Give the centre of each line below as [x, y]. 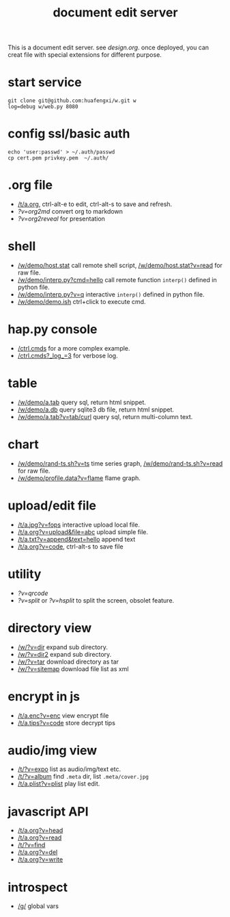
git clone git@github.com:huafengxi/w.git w [72, 101]
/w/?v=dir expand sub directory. [63, 647]
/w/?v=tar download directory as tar [68, 662]
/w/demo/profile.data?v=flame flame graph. [79, 478]
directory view [50, 628]
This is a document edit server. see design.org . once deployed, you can [109, 48]
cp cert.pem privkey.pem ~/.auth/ [58, 158]
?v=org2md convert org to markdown [70, 211]
